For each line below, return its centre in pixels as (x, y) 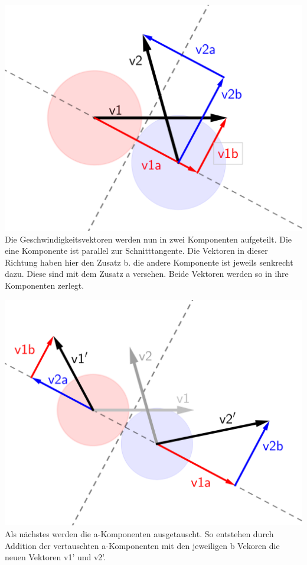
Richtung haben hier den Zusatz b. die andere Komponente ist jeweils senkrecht (149, 262)
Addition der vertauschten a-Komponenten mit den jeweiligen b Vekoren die (142, 545)
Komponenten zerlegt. (45, 285)
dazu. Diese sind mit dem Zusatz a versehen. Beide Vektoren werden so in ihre (147, 274)
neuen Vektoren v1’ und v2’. (55, 557)
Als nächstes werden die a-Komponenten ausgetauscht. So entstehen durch (139, 534)
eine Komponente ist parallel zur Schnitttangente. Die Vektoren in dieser (136, 251)
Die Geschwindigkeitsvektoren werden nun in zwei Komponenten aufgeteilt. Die (148, 239)
